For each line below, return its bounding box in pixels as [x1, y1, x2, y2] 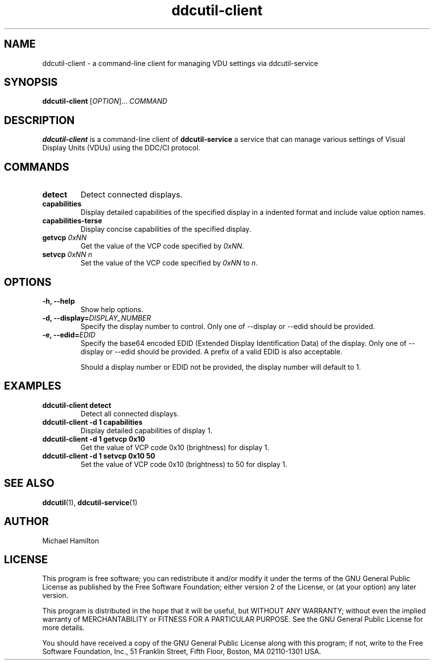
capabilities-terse [42, 216, 103, 225]
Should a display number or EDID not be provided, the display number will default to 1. [80, 362, 361, 371]
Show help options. [80, 305, 143, 314]
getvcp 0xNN [42, 233, 87, 242]
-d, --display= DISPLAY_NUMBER [42, 313, 151, 322]
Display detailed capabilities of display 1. [80, 426, 213, 435]
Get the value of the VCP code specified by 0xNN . [80, 242, 244, 251]
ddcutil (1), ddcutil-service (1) [42, 498, 138, 507]
